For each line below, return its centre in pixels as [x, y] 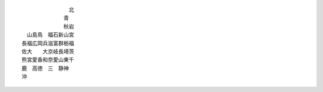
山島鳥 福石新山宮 [50, 35]
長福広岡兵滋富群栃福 [48, 43]
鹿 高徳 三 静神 [45, 68]
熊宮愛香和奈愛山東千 [48, 60]
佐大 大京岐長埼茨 [48, 51]
